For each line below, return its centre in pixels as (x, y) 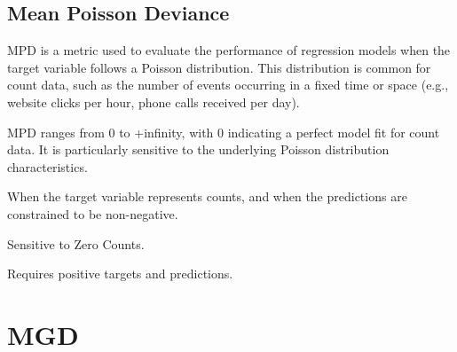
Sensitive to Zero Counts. (76, 243)
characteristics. (47, 166)
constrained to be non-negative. (93, 213)
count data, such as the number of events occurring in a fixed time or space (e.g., (228, 85)
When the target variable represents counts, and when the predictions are (207, 196)
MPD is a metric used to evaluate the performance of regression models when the (229, 50)
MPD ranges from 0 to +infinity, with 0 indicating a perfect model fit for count (224, 132)
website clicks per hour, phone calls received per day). (154, 102)
